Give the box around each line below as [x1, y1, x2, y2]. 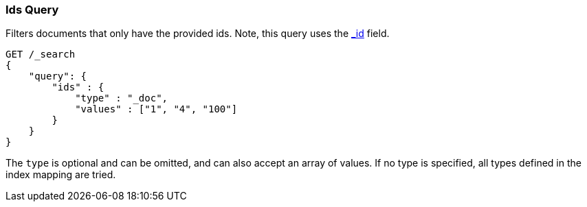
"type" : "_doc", [75, 93, 168, 104]
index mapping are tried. [5, 169, 116, 181]
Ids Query [5, 3, 59, 16]
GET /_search [5, 49, 76, 60]
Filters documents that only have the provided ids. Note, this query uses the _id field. [5, 27, 390, 40]
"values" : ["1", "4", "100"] [75, 103, 238, 115]
